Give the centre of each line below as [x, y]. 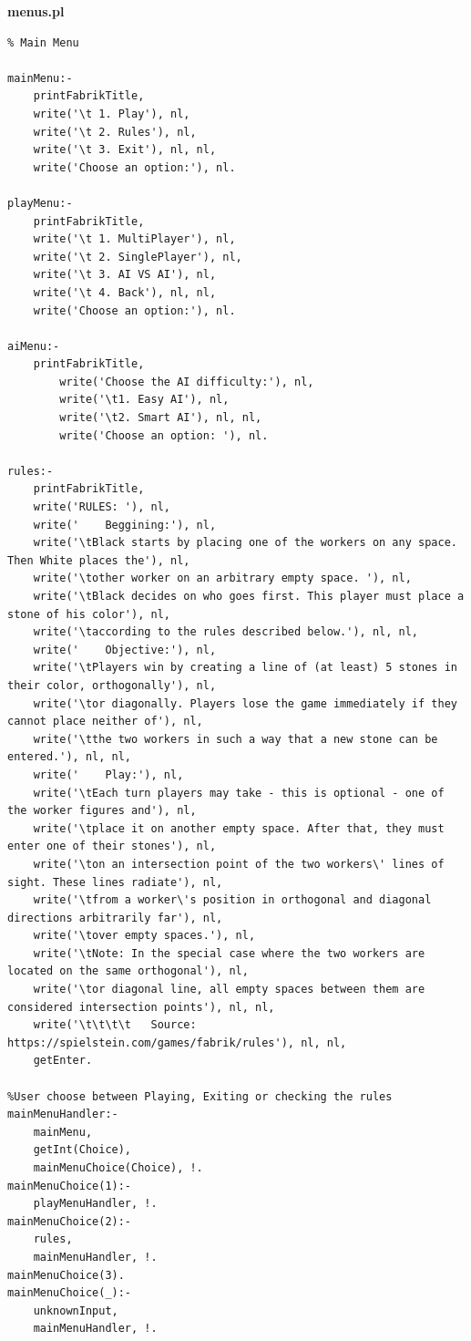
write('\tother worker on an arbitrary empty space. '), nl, [222, 578]
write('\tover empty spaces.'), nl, [144, 936]
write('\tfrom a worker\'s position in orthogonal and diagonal [232, 900]
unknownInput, [76, 1310]
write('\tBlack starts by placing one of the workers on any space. [245, 543]
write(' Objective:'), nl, [125, 650]
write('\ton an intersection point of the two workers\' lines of [239, 864]
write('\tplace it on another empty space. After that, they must [239, 828]
